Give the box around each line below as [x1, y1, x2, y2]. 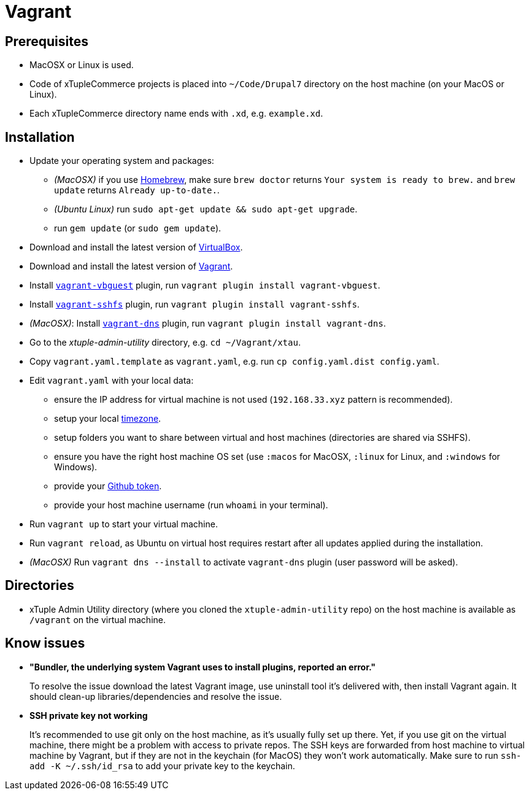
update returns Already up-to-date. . [54, 185, 220, 196]
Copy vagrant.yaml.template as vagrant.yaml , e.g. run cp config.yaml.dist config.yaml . [29, 356, 439, 367]
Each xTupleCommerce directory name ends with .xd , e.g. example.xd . [29, 108, 323, 119]
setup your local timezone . [54, 413, 161, 424]
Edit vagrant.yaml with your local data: [29, 375, 194, 386]
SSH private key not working [29, 710, 148, 721]
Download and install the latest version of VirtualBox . [29, 242, 243, 253]
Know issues [5, 635, 85, 651]
